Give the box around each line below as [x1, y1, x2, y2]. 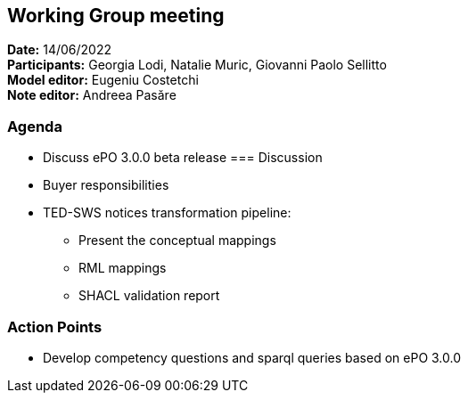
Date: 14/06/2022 [7, 42, 111, 58]
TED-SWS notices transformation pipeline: [43, 205, 291, 221]
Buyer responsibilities [43, 177, 169, 193]
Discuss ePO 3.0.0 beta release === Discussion [43, 150, 323, 166]
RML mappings [78, 260, 167, 276]
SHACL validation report [78, 288, 220, 304]
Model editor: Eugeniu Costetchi [7, 72, 199, 88]
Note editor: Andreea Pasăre [7, 87, 177, 103]
